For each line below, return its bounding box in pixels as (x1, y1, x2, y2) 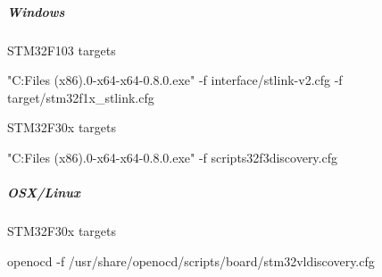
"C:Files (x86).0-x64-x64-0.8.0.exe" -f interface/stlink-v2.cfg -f (7, 71, 343, 89)
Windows (7, 2, 65, 21)
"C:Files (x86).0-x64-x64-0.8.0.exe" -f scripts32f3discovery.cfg (7, 147, 337, 166)
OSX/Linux (7, 183, 80, 202)
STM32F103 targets (7, 40, 116, 59)
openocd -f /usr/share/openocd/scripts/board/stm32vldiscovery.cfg (7, 251, 375, 270)
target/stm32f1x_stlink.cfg (7, 88, 154, 106)
